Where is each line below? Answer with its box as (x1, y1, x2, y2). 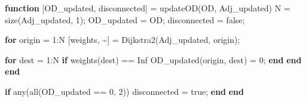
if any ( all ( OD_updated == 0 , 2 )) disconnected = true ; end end (5, 85, 244, 97)
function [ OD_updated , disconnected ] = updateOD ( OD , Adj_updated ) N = (5, 2, 290, 14)
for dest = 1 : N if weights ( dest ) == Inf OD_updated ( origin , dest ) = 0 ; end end (5, 53, 302, 66)
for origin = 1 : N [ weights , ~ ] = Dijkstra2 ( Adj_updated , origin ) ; (5, 33, 240, 46)
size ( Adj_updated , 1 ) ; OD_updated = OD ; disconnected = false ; (5, 13, 245, 26)
